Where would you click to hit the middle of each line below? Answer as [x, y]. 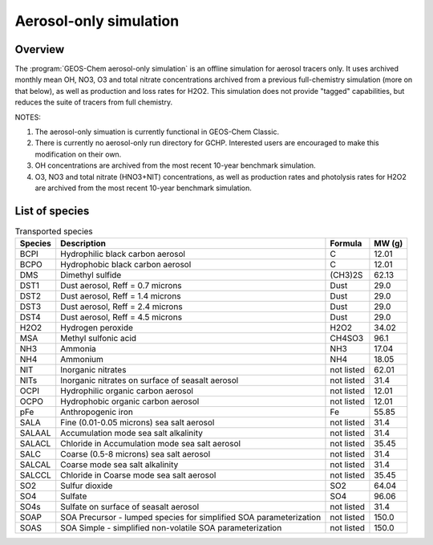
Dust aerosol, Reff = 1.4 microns [121, 296]
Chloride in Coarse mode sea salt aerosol [138, 475]
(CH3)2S [346, 275]
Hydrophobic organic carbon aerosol [130, 401]
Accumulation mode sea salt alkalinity [132, 433]
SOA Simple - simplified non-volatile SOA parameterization [171, 528]
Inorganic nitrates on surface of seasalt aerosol [150, 380]
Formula [346, 243]
